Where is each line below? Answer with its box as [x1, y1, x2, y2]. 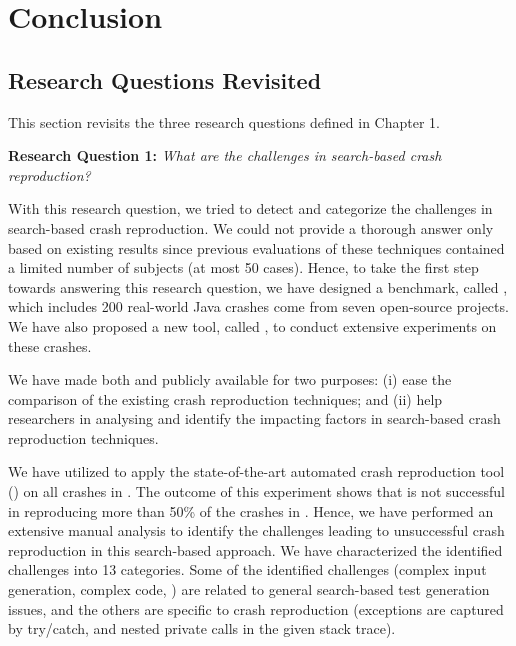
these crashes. [8, 335, 92, 356]
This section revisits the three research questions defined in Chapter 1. [8, 111, 440, 132]
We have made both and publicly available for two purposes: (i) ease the [8, 369, 452, 390]
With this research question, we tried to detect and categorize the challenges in [8, 198, 493, 219]
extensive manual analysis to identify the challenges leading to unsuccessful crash [8, 520, 505, 541]
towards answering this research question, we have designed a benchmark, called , [8, 276, 508, 297]
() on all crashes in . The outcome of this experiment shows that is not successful [8, 481, 505, 502]
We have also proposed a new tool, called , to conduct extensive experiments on [8, 315, 497, 336]
